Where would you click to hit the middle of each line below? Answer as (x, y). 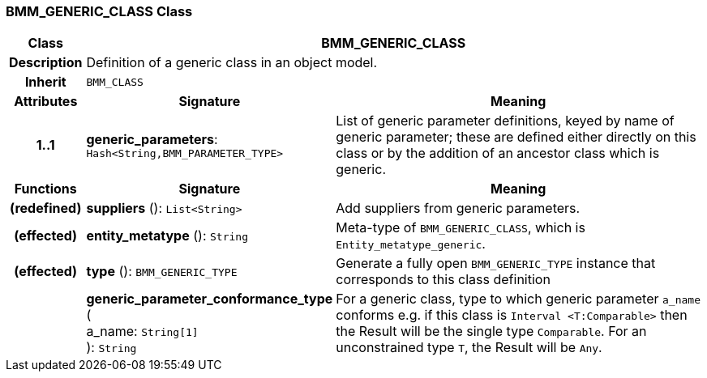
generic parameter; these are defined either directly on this (516, 137)
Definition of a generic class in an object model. (232, 63)
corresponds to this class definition (443, 280)
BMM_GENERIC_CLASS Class (99, 11)
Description (46, 63)
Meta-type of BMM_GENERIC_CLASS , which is (461, 228)
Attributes (46, 102)
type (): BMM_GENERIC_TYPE (162, 272)
